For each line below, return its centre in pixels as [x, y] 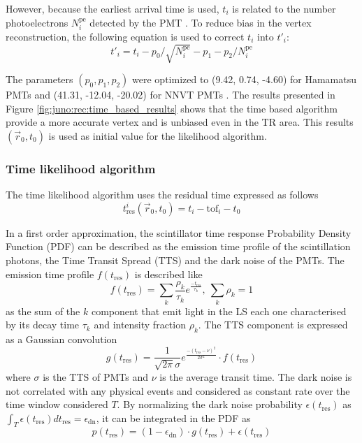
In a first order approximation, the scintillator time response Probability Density [179, 232]
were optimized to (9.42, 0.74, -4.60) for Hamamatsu [245, 79]
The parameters [39, 79]
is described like [168, 274]
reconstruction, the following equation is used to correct [125, 37]
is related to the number [284, 8]
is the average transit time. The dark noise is [256, 376]
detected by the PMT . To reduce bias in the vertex [201, 22]
